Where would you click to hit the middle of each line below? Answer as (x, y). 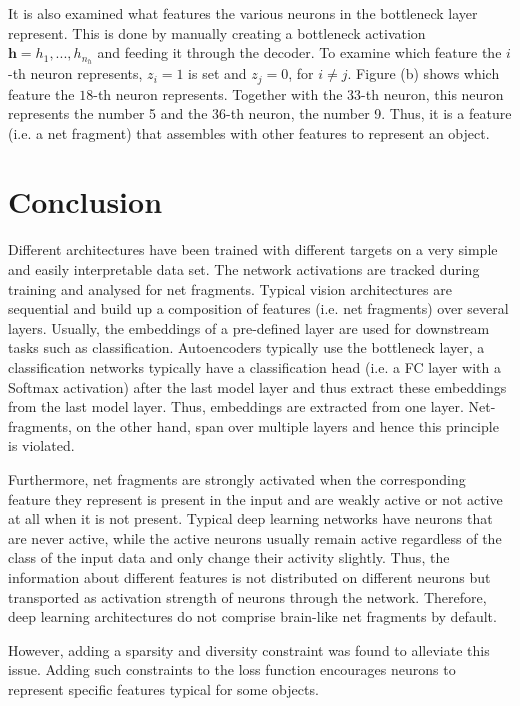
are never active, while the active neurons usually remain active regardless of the (255, 537)
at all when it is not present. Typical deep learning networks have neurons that (250, 518)
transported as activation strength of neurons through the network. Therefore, (247, 596)
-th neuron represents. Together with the (218, 93)
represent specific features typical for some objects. (163, 688)
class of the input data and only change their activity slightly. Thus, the (229, 557)
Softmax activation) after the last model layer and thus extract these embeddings (257, 386)
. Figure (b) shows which (423, 73)
